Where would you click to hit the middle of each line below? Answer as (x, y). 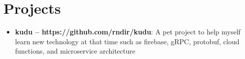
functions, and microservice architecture (75, 51)
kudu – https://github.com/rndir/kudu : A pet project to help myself (128, 32)
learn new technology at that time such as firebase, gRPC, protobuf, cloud (127, 41)
